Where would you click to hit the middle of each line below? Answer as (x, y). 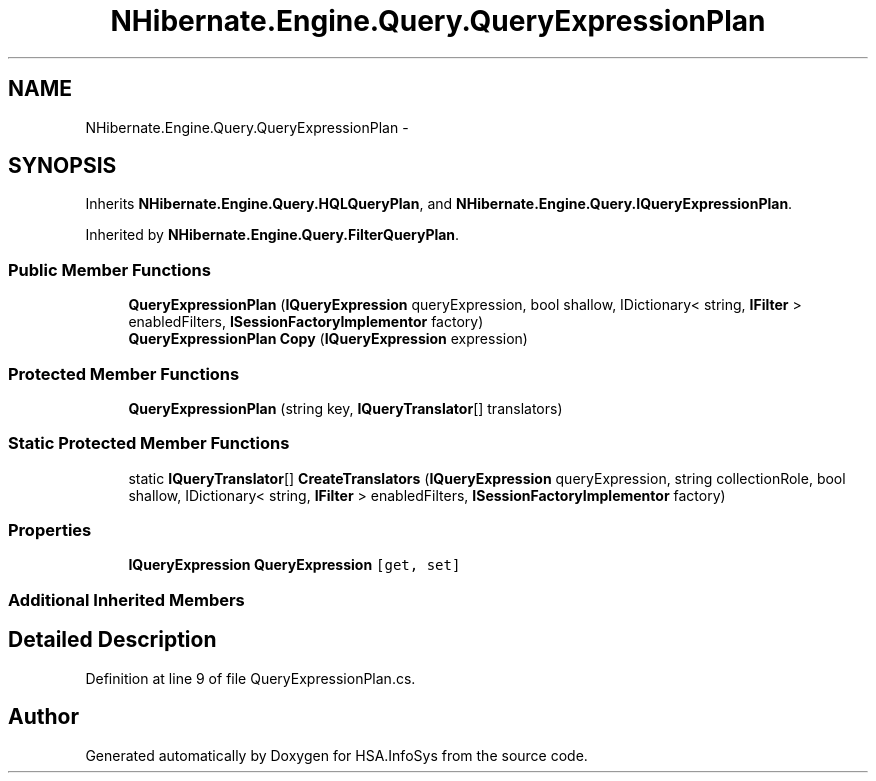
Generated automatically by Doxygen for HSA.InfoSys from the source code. (336, 755)
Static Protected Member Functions (149, 443)
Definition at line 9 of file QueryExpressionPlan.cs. (250, 678)
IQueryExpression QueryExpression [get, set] (294, 565)
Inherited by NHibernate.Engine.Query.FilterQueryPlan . (272, 235)
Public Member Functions (109, 269)
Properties (50, 530)
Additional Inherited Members (126, 599)
